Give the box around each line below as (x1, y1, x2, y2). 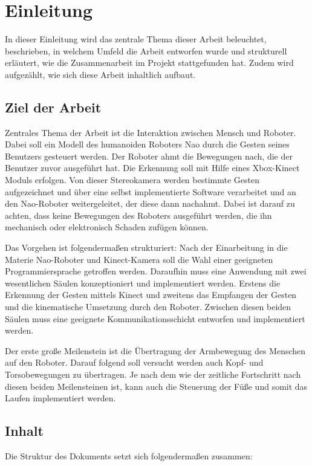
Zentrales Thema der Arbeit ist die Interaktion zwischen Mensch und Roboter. (5, 126, 296, 138)
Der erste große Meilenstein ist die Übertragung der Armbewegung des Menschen (5, 344, 306, 357)
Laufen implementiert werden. (5, 392, 116, 404)
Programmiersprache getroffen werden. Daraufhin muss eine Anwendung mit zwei (5, 265, 307, 277)
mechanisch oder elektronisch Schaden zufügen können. (5, 221, 209, 233)
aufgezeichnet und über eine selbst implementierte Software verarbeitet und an (5, 185, 296, 198)
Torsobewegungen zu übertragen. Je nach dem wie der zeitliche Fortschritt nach (5, 367, 301, 380)
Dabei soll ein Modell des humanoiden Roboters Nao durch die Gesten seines (5, 138, 290, 150)
